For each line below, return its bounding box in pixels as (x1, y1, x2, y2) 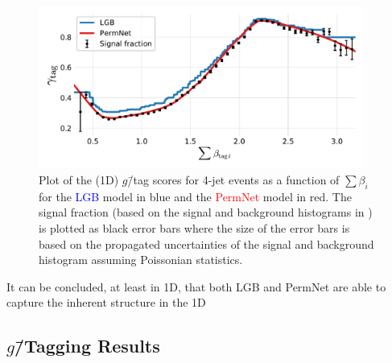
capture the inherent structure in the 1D (6, 294, 206, 311)
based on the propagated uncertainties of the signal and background (39, 235, 374, 252)
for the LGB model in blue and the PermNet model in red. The (39, 188, 352, 204)
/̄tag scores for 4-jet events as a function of (127, 171, 340, 188)
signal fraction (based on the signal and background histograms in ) (39, 204, 373, 221)
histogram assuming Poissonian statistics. (39, 251, 243, 268)
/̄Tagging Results (14, 333, 160, 358)
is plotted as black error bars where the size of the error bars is (39, 219, 350, 236)
